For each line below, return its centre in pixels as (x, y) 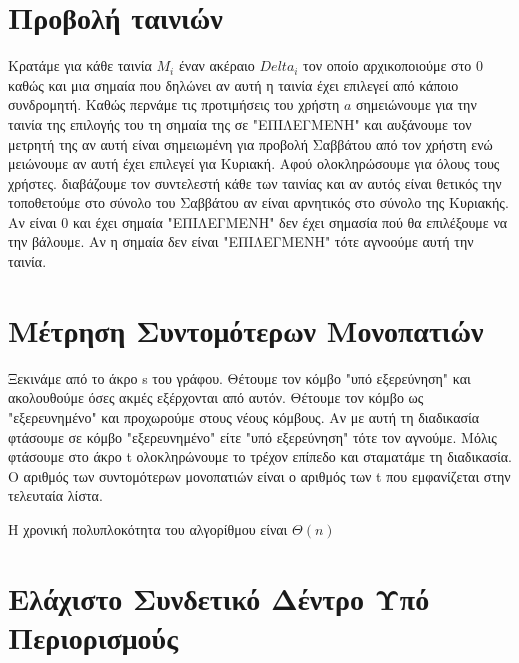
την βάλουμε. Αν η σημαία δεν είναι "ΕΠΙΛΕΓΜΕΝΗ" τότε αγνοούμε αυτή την (241, 241)
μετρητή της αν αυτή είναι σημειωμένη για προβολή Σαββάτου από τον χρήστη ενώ (250, 143)
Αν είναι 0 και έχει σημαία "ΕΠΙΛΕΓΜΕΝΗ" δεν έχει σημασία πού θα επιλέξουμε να (258, 221)
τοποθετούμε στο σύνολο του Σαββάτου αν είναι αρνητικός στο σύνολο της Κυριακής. (258, 202)
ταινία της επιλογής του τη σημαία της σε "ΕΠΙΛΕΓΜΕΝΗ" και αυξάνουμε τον (240, 123)
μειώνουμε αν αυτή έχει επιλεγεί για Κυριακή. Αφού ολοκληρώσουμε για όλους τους (254, 163)
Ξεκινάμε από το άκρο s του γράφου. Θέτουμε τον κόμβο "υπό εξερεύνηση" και (239, 377)
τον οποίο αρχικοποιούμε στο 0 (393, 65)
